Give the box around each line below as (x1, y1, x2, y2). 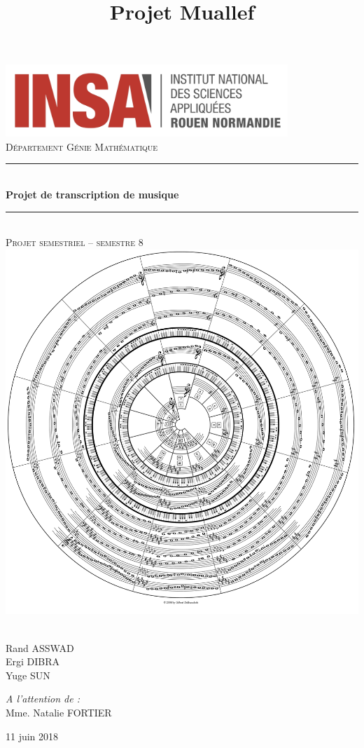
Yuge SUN (6, 667, 50, 682)
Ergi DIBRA (6, 654, 60, 669)
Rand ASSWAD (6, 640, 74, 655)
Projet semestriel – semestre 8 (6, 235, 143, 250)
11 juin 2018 (6, 728, 59, 743)
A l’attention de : (6, 691, 80, 706)
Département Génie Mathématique (6, 139, 158, 154)
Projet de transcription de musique (6, 186, 179, 201)
